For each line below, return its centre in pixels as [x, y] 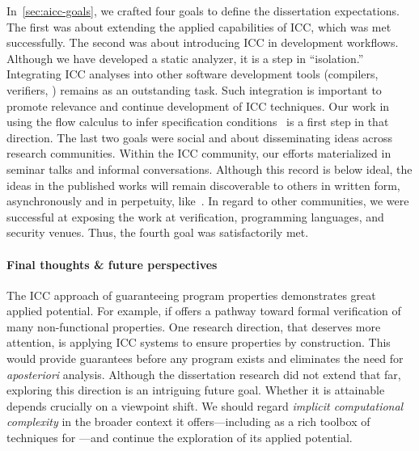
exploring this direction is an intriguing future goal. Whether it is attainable [196, 390]
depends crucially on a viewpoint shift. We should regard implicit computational [205, 405]
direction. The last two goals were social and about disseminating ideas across [200, 137]
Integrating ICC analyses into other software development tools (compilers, [193, 74]
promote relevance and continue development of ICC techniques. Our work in [198, 105]
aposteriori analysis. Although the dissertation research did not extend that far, [204, 374]
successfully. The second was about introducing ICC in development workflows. [203, 42]
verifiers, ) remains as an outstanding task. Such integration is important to [194, 89]
